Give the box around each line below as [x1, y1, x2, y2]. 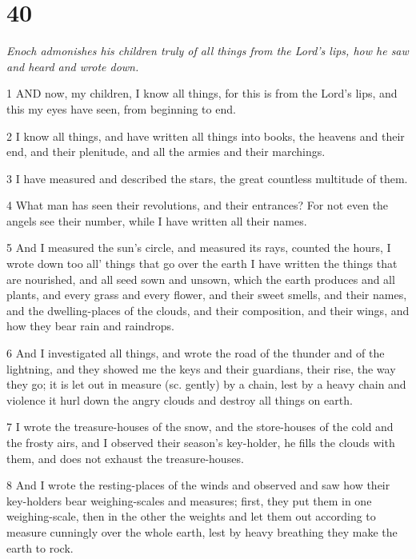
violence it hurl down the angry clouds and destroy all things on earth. [6, 391, 353, 408]
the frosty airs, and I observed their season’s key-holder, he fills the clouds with [6, 434, 395, 450]
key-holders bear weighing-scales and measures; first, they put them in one [6, 492, 372, 509]
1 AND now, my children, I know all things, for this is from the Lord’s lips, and [6, 85, 398, 102]
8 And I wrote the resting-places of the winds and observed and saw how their [6, 477, 390, 493]
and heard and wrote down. [6, 58, 139, 74]
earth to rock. [6, 539, 74, 556]
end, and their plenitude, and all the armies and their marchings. [6, 143, 326, 160]
